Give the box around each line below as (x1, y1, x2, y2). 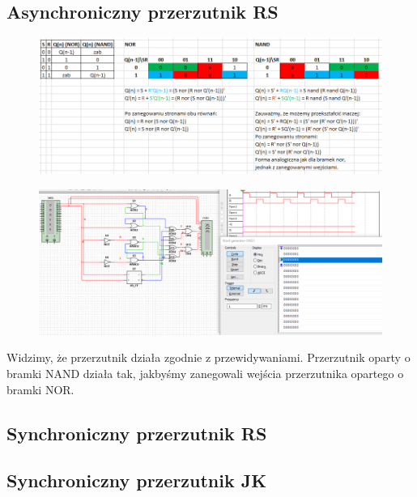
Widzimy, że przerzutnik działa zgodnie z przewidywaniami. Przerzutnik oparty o (6, 349, 411, 366)
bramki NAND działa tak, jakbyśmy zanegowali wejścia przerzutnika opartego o (6, 364, 404, 381)
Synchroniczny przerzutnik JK (6, 468, 267, 493)
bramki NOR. (6, 380, 74, 397)
